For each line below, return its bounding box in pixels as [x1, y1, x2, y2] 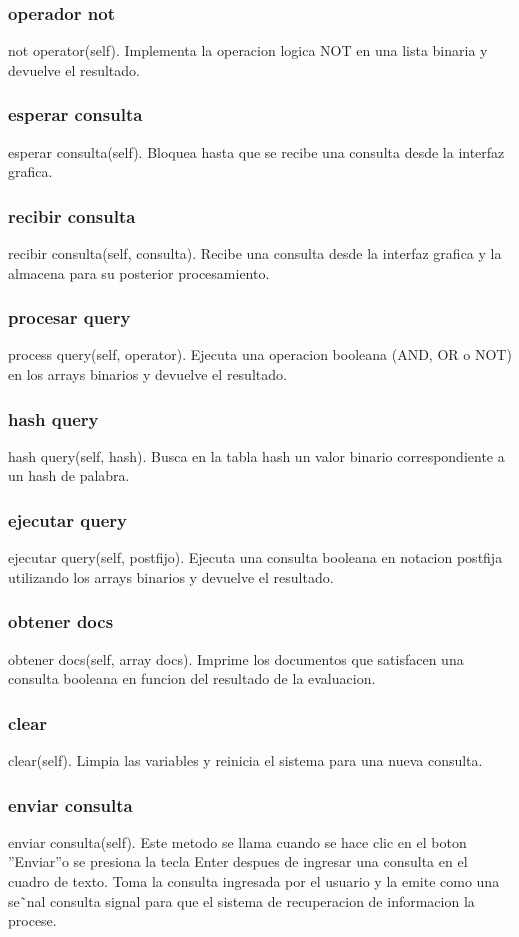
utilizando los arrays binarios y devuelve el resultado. [8, 566, 334, 587]
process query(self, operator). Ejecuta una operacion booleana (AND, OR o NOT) [8, 344, 512, 365]
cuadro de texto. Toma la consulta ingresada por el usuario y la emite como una [8, 871, 500, 892]
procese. [8, 910, 57, 931]
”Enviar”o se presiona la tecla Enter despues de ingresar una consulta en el [8, 851, 468, 872]
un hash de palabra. [8, 465, 130, 486]
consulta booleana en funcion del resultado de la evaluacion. [8, 668, 376, 689]
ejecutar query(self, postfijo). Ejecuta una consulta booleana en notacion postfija [8, 547, 503, 568]
